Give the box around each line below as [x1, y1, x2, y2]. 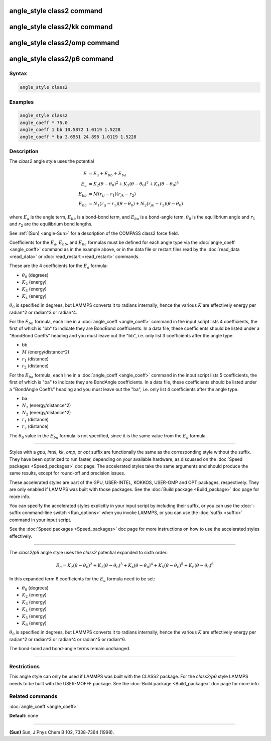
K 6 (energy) [22, 620, 47, 627]
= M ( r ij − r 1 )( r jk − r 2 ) [88, 191, 136, 198]
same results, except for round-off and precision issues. [9, 470, 125, 476]
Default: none [9, 713, 39, 719]
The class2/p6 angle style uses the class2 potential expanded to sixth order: [9, 549, 168, 555]
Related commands [9, 693, 58, 700]
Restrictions [9, 663, 40, 670]
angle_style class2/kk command [9, 23, 113, 31]
